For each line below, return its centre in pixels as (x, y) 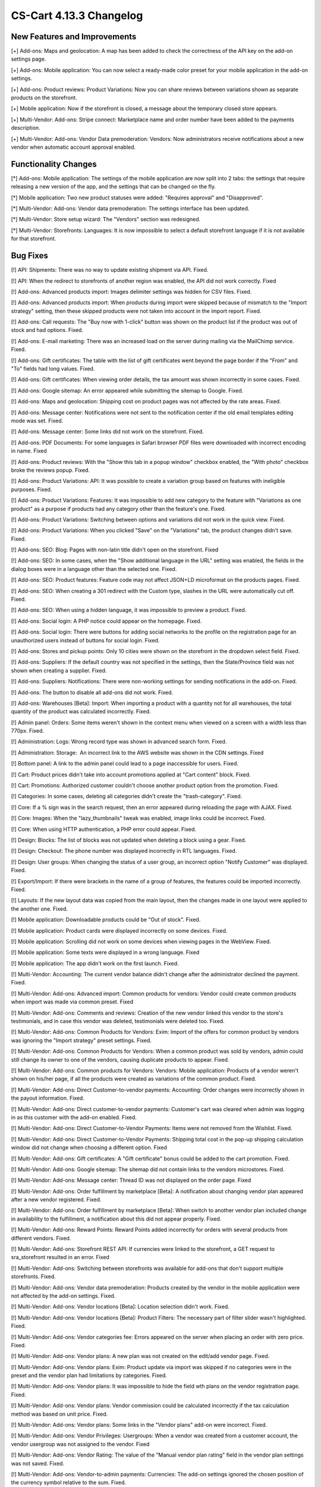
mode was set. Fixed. (37, 421)
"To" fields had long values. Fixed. (53, 369)
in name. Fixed (29, 451)
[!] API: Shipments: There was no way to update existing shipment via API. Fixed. (110, 270)
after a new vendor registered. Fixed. (56, 1200)
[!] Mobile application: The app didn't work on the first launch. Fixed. (95, 963)
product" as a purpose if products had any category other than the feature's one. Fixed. (118, 509)
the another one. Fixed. (40, 909)
